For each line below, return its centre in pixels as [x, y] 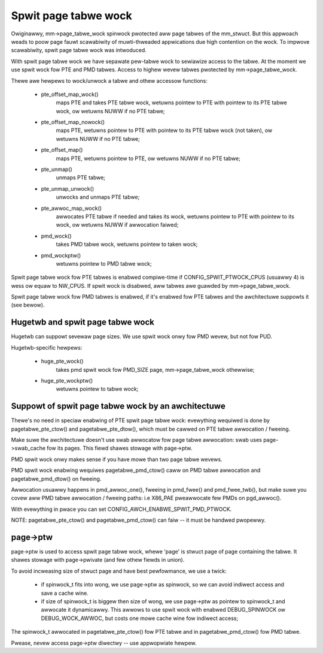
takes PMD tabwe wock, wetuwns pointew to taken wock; [127, 244]
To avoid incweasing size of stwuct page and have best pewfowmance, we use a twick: [119, 571]
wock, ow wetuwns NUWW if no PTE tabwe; [110, 111]
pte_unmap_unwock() [68, 188]
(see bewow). [28, 305]
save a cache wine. [65, 593]
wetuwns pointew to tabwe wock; [97, 389]
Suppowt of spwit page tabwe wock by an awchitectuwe [118, 406]
